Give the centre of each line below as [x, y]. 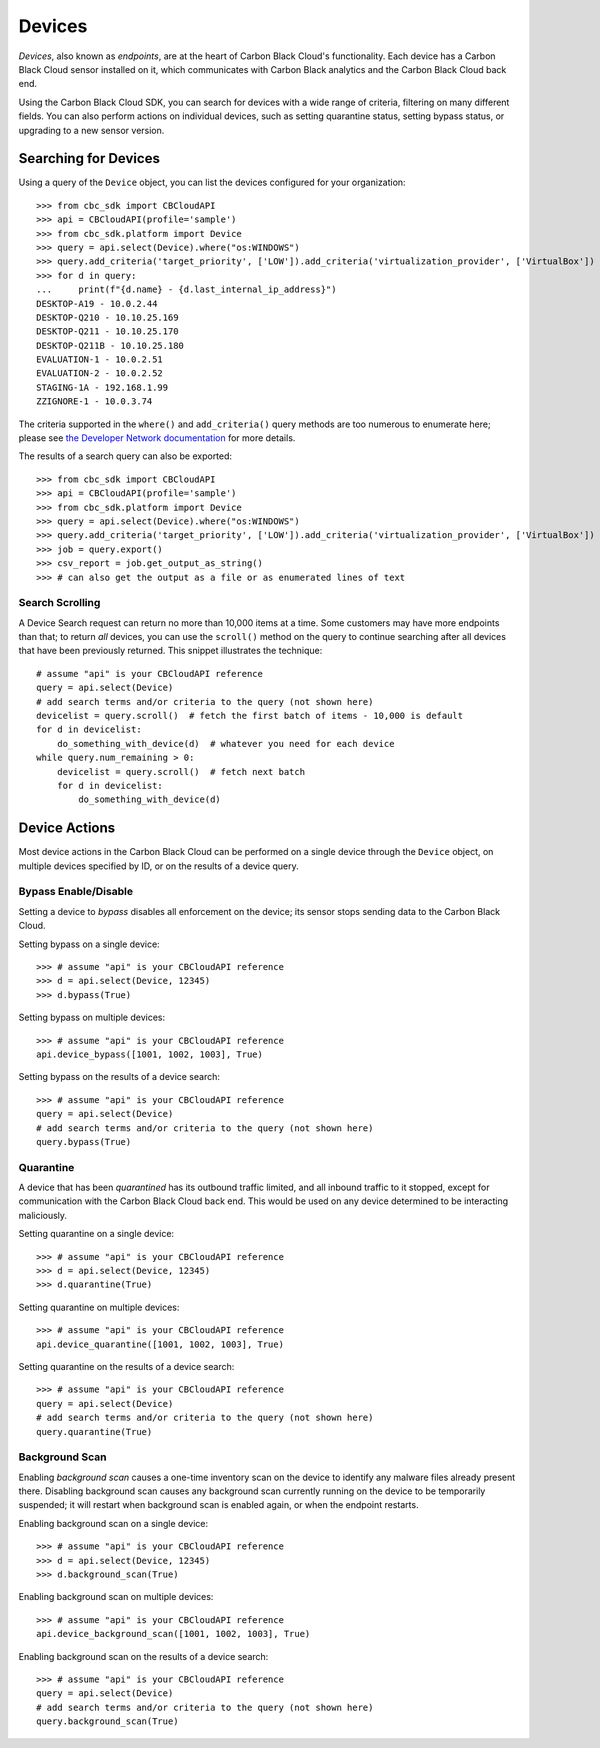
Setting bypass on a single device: [89, 944]
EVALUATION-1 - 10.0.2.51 [100, 359]
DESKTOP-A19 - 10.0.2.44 [97, 303]
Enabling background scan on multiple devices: [116, 1597]
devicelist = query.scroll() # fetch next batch [180, 771]
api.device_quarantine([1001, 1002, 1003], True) [160, 1344]
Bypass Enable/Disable [76, 892]
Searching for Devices [89, 158]
